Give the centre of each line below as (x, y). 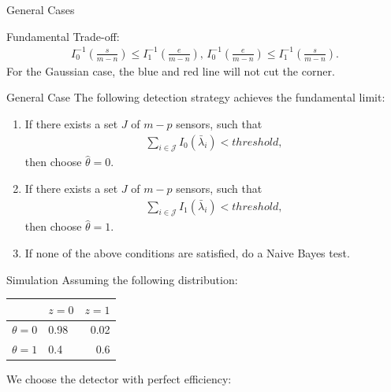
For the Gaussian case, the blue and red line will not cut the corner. (171, 70)
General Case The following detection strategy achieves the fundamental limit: (196, 97)
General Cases (41, 9)
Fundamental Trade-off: (63, 36)
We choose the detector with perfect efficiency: (119, 379)
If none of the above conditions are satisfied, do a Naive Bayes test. (187, 252)
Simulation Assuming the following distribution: (122, 279)
